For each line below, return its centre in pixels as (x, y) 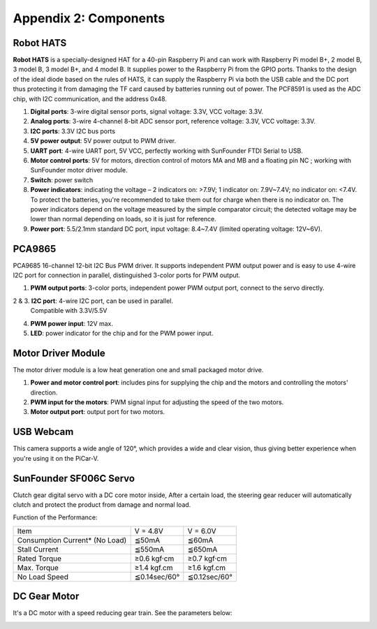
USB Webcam (43, 432)
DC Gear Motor (46, 597)
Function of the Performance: (55, 517)
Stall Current (38, 549)
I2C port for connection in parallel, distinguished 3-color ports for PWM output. (127, 275)
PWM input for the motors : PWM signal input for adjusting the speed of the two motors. (157, 402)
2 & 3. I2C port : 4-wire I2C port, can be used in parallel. (93, 301)
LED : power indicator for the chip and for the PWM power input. (122, 333)
